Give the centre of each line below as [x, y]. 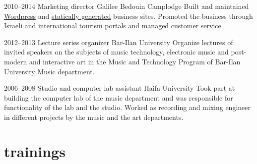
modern [16, 61]
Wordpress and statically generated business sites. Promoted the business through [128, 16]
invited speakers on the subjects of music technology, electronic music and [116, 52]
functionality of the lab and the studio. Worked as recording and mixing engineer [127, 107]
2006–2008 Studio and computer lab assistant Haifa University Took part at [120, 88]
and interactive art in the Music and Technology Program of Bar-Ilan [135, 61]
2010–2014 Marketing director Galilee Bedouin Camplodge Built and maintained [127, 6]
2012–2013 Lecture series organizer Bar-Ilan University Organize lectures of [119, 42]
